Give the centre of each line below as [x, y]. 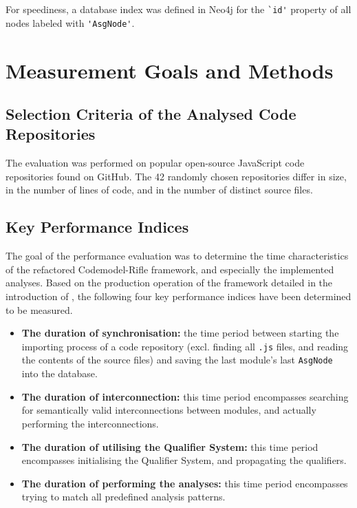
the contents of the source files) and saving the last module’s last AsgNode [177, 360]
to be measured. [39, 309]
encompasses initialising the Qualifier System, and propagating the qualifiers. [184, 460]
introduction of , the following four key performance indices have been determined [178, 296]
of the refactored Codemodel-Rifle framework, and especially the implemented [170, 269]
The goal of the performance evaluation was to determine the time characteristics [177, 256]
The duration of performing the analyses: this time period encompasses [185, 483]
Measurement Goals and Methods [170, 70]
